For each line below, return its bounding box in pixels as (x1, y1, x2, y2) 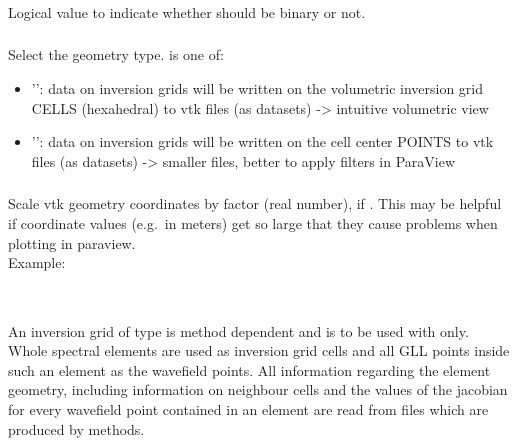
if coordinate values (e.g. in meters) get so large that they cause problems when (8, 212, 498, 233)
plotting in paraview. (8, 232, 136, 253)
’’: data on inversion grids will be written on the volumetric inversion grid (31, 78, 484, 99)
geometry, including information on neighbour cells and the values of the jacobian (8, 379, 508, 400)
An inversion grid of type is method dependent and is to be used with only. (8, 320, 469, 341)
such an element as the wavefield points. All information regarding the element (8, 359, 491, 380)
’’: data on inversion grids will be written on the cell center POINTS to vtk (31, 131, 494, 152)
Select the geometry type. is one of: (8, 44, 224, 65)
